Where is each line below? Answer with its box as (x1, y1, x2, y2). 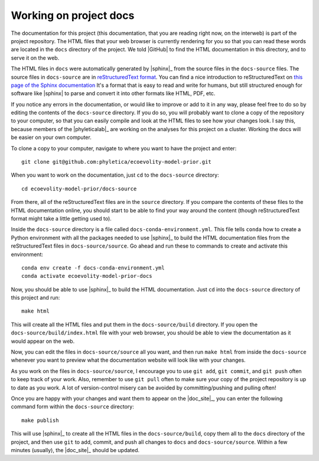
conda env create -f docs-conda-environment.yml (21, 264, 165, 271)
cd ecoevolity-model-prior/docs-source (21, 185, 137, 192)
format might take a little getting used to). (11, 215, 112, 222)
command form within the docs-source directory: (11, 403, 134, 410)
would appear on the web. (11, 337, 75, 345)
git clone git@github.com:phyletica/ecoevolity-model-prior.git (21, 158, 212, 165)
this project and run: (11, 294, 60, 301)
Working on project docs (11, 9, 135, 22)
